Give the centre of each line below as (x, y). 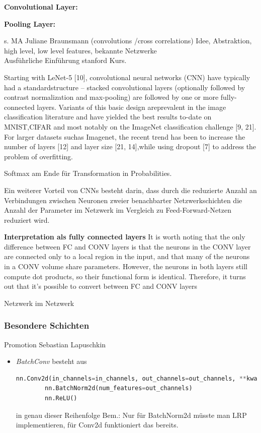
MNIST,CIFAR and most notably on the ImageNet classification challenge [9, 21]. (130, 126)
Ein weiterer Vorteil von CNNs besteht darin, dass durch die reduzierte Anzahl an (130, 190)
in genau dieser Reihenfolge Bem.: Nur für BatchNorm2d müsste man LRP (131, 415)
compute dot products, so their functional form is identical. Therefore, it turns (125, 276)
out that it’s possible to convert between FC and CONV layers (101, 286)
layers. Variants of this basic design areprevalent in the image (132, 107)
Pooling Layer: (30, 23)
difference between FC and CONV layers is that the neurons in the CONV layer (127, 246)
